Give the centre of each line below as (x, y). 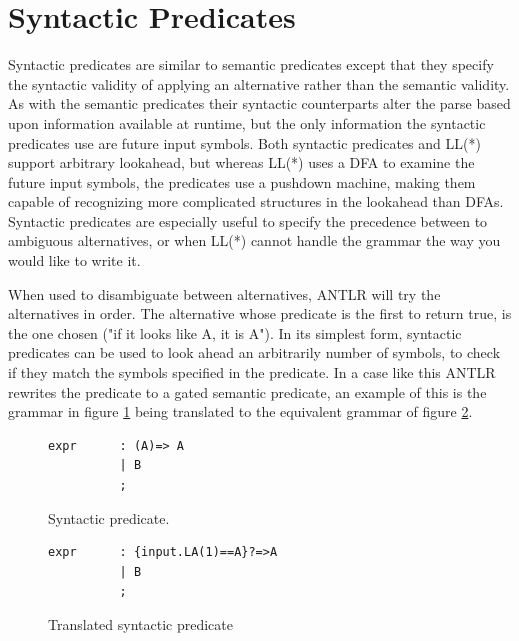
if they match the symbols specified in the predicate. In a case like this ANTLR (252, 372)
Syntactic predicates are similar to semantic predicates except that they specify (251, 64)
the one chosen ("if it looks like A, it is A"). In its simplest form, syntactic (235, 332)
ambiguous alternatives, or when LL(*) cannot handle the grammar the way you (254, 240)
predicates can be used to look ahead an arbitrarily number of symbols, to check (254, 352)
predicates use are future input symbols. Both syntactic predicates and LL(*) (244, 142)
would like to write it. (74, 260)
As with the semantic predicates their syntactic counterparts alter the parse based (259, 103)
